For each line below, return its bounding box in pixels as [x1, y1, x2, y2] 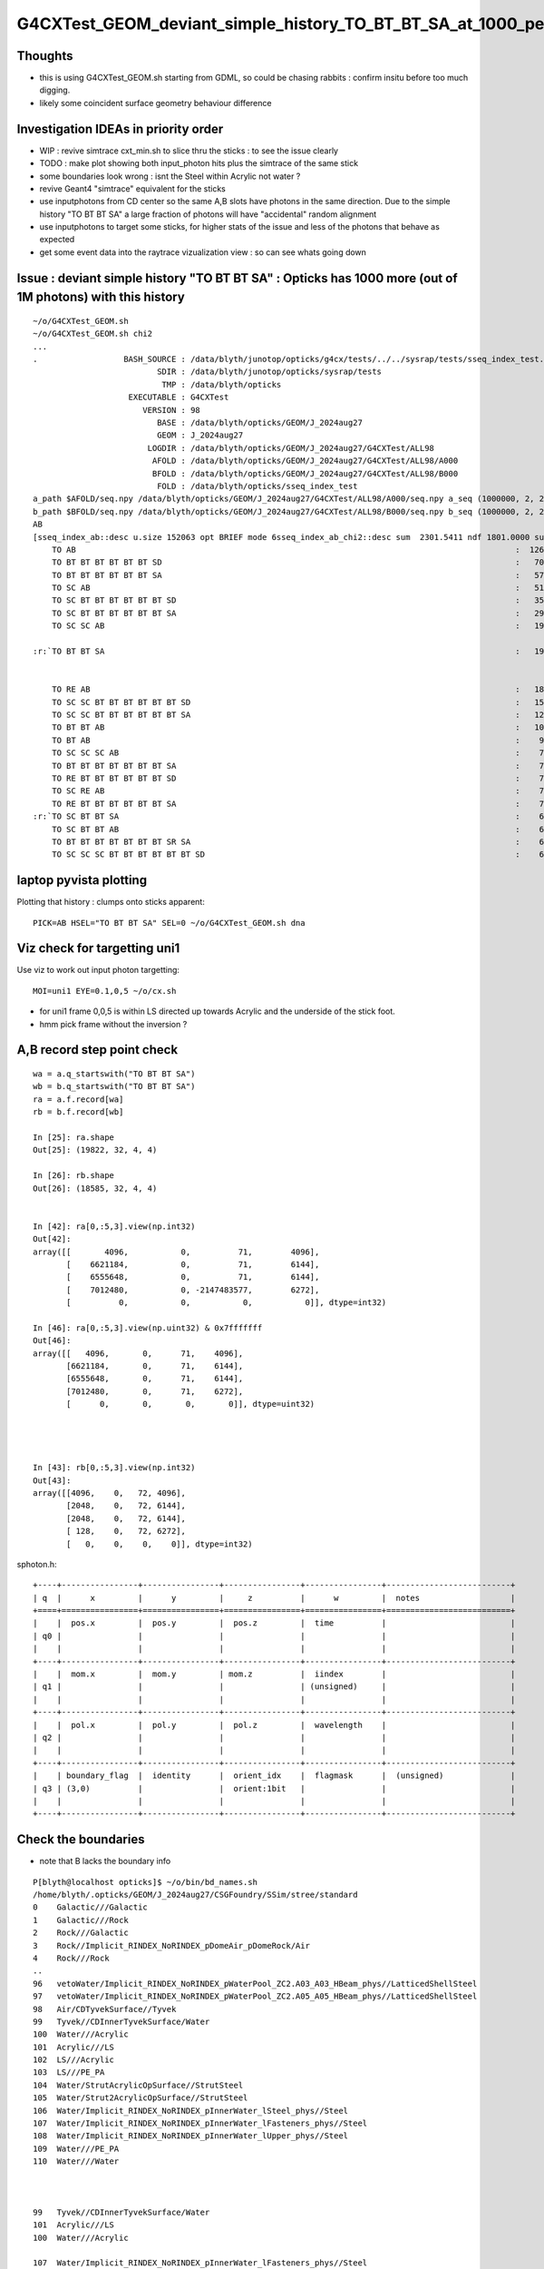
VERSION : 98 [141, 405, 201, 415]
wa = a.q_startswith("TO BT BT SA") [33, 1069, 196, 1079]
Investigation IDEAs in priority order [16, 121, 224, 136]
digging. [39, 84, 71, 95]
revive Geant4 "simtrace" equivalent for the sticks [39, 182, 226, 194]
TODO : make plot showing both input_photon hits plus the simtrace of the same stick [39, 158, 358, 169]
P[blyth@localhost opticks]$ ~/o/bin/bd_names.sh [33, 1877, 258, 1887]
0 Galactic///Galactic [33, 1902, 149, 1912]
